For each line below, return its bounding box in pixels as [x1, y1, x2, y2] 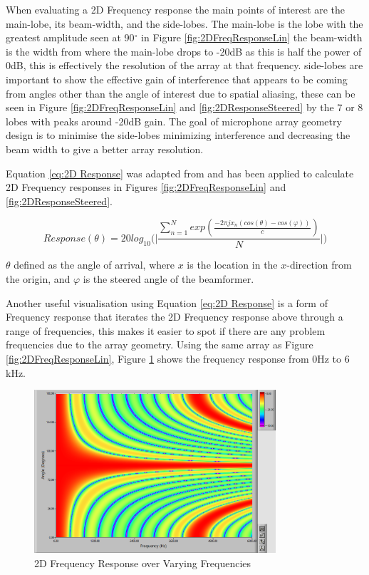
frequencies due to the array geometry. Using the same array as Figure [6, 337, 313, 352]
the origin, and [6, 271, 71, 286]
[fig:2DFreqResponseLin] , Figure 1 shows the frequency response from [6, 351, 309, 366]
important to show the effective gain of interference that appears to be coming [6, 71, 348, 86]
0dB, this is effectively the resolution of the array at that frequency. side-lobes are [6, 58, 363, 73]
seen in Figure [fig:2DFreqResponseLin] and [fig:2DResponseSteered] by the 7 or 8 [6, 100, 363, 115]
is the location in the [187, 257, 278, 272]
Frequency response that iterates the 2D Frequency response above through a [6, 309, 343, 324]
